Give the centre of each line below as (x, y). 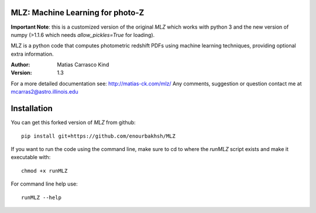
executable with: (31, 157)
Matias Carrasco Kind (83, 65)
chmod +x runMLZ (44, 171)
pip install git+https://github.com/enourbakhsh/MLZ (98, 136)
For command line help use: (44, 184)
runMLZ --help (41, 197)
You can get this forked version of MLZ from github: (73, 122)
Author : (20, 65)
